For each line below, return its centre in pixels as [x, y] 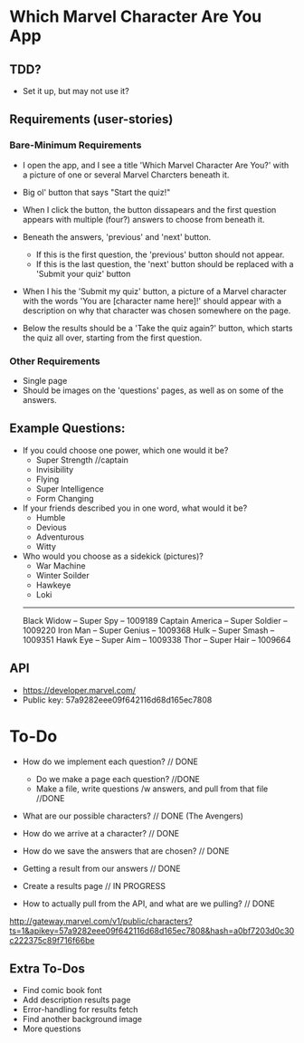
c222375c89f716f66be [52, 940]
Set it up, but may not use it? [76, 91]
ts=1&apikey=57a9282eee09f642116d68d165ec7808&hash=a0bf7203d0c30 [152, 931]
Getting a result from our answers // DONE [101, 868]
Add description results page [76, 1000]
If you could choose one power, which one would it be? [125, 450]
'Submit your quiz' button [83, 273]
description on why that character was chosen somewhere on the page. [157, 311]
